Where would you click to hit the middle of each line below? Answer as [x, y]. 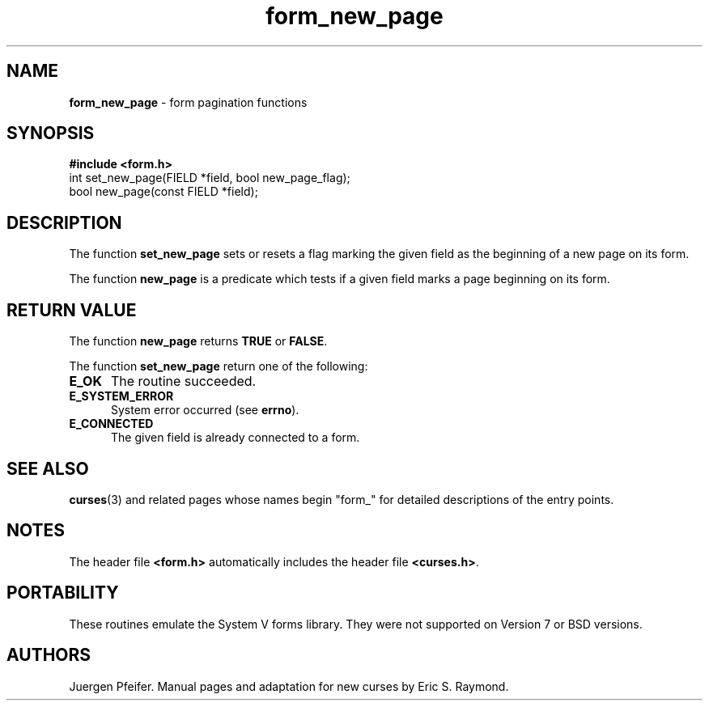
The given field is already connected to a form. [236, 438]
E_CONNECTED [111, 424]
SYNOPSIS [51, 133]
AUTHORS [49, 655]
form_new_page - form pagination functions [188, 102]
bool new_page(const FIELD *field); [163, 192]
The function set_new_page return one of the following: [219, 366]
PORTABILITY [63, 593]
